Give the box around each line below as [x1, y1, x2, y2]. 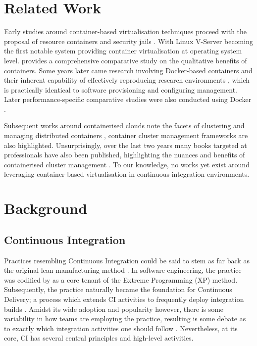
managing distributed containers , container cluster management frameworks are [4, 130, 248, 141]
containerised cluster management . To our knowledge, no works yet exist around [4, 159, 250, 169]
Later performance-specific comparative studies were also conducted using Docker [4, 94, 252, 104]
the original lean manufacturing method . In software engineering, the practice [4, 265, 242, 275]
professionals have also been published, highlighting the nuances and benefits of [4, 149, 245, 160]
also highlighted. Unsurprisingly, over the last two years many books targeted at [4, 140, 247, 150]
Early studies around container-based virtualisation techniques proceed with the [4, 26, 247, 37]
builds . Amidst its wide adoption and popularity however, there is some [4, 303, 224, 314]
